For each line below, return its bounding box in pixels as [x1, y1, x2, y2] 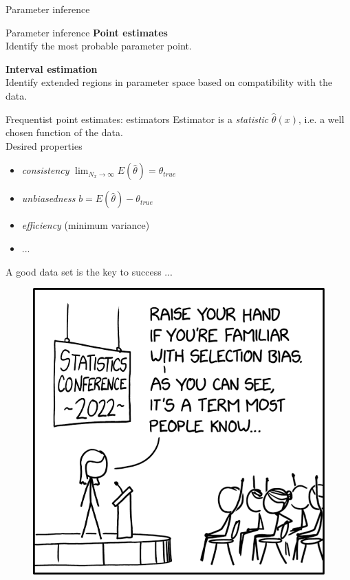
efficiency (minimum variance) [21, 218, 150, 232]
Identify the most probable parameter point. [6, 38, 192, 53]
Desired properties [6, 138, 83, 153]
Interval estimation [6, 61, 98, 76]
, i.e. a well [298, 111, 344, 126]
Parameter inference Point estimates [6, 25, 168, 39]
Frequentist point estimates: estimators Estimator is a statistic [6, 111, 269, 126]
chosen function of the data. [6, 125, 123, 140]
